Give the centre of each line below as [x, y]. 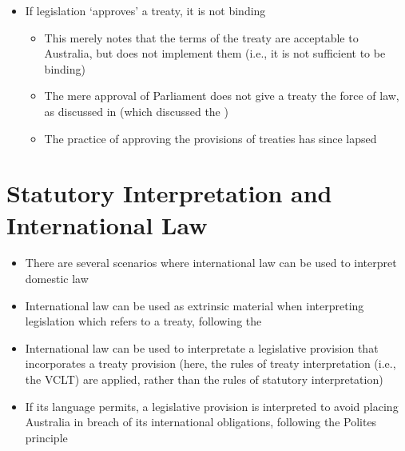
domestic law [57, 279]
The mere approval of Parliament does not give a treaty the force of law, [222, 96]
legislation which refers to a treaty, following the [143, 321]
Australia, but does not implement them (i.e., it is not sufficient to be [215, 53]
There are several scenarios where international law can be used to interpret [211, 263]
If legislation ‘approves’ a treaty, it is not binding [145, 10]
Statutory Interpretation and [169, 193]
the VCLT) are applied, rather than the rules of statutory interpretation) [204, 379]
